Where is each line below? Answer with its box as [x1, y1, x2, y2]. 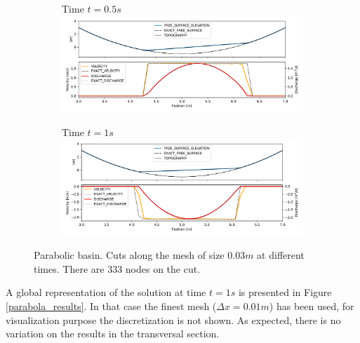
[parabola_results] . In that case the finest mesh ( [6, 298, 217, 313]
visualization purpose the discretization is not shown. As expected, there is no [6, 312, 341, 327]
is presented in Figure [238, 285, 332, 300]
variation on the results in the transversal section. [6, 326, 220, 341]
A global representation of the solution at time [6, 285, 206, 300]
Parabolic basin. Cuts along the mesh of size [34, 248, 225, 262]
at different [257, 248, 305, 262]
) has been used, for [269, 298, 354, 313]
